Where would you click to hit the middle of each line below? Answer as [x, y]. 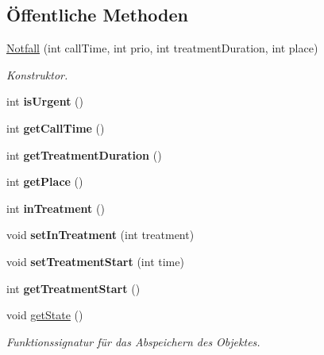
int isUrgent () [45, 101]
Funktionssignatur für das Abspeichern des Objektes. [133, 341]
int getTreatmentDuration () [84, 154]
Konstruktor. [37, 74]
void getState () [45, 315]
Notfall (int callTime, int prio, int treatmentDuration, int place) [162, 48]
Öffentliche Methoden [97, 15]
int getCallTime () [56, 127]
